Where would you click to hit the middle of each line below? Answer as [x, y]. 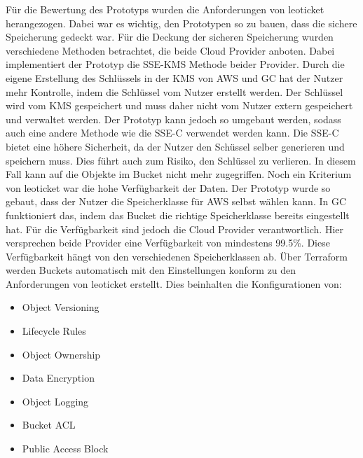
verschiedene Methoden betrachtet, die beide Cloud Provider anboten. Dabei [170, 50]
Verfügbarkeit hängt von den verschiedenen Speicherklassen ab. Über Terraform [177, 256]
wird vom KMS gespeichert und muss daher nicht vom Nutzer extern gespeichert [179, 105]
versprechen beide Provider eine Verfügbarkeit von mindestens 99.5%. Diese [168, 243]
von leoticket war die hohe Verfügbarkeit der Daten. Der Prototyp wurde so [168, 187]
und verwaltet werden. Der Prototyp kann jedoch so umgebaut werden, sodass [173, 119]
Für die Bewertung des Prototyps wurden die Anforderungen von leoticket [165, 9]
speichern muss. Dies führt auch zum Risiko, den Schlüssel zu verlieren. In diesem [181, 160]
